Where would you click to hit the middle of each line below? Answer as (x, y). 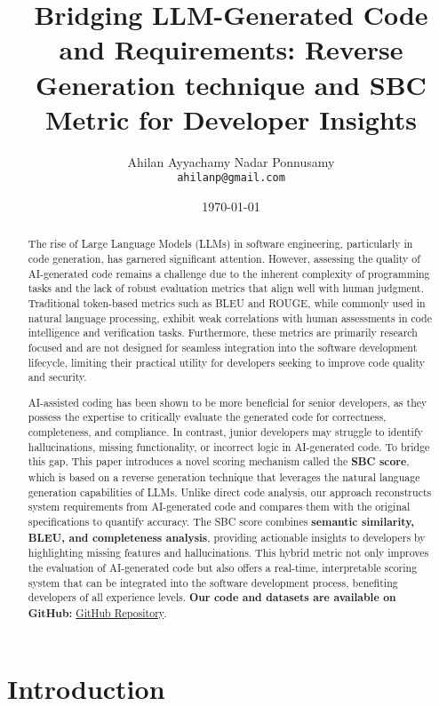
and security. (57, 377)
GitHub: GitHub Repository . (97, 613)
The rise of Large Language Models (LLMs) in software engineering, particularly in (220, 244)
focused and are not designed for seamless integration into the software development (223, 347)
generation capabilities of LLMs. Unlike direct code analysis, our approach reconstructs (230, 492)
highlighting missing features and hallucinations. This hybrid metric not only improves (228, 553)
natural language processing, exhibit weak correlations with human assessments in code (230, 317)
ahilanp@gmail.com (231, 178)
